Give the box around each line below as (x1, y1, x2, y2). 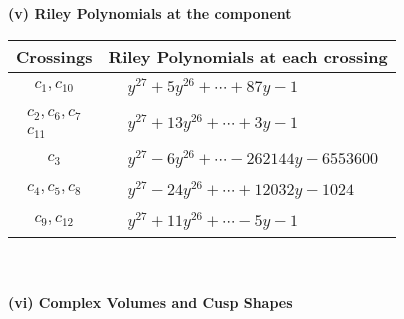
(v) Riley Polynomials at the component (8, 3, 292, 23)
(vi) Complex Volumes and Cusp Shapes (8, 292, 293, 313)
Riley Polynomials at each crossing (108, 44, 388, 68)
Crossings (16, 44, 93, 68)
